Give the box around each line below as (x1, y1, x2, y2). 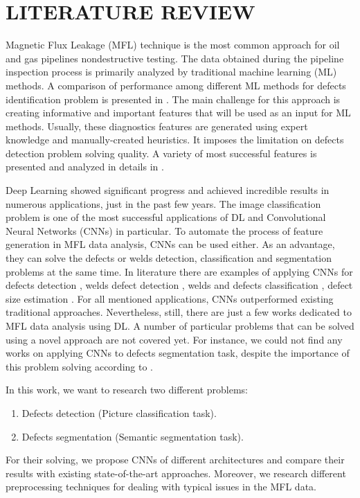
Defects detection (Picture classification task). (21, 405, 217, 420)
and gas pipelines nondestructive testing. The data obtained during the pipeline (6, 51, 344, 65)
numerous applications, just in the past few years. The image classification (6, 196, 321, 211)
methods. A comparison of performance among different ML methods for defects (6, 78, 346, 92)
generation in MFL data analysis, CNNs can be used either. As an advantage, (6, 237, 335, 251)
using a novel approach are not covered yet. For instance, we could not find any (6, 332, 343, 346)
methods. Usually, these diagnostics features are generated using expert (6, 118, 308, 133)
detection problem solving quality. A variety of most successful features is (6, 145, 317, 160)
